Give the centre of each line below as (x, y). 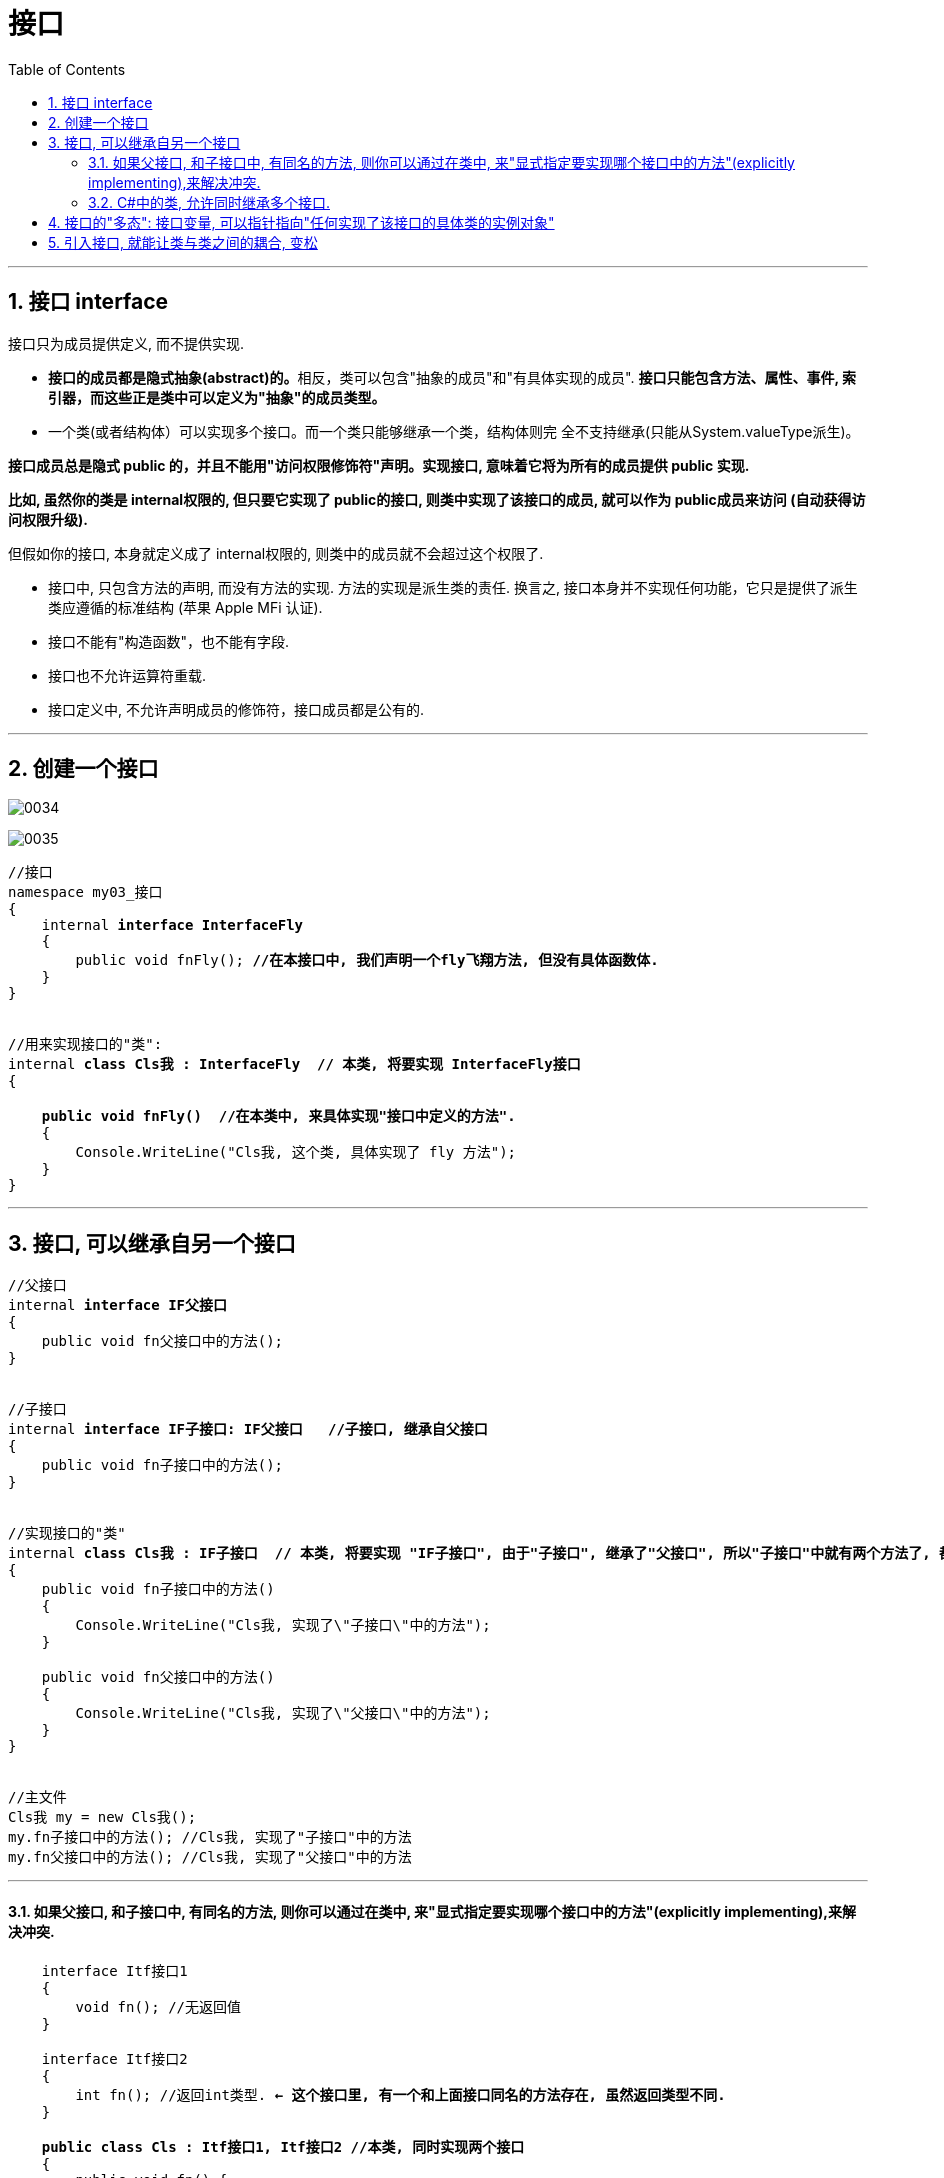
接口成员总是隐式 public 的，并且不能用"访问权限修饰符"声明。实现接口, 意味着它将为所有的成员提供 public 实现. (379, 465)
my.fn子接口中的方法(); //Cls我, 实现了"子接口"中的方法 (210, 1837)
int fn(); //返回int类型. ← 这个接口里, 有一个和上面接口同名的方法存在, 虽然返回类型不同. (400, 2094)
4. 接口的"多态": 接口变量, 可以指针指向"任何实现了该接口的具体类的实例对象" (301, 222)
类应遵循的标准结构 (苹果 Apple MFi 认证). (185, 607)
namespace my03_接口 (85, 892)
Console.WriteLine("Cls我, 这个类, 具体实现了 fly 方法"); (296, 1152)
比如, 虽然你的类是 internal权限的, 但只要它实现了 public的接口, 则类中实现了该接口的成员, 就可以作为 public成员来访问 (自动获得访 (437, 499)
